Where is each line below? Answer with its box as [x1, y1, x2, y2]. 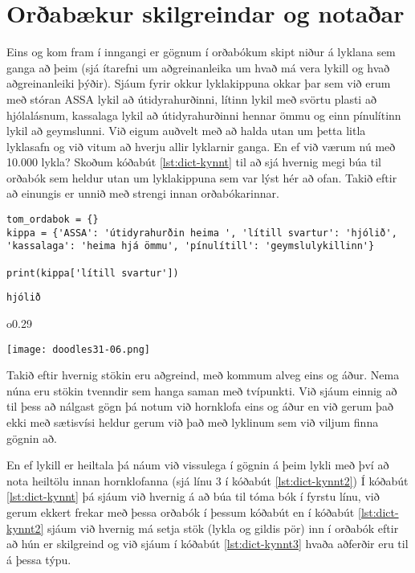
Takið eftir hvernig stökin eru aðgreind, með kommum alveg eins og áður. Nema [6, 366, 400, 383]
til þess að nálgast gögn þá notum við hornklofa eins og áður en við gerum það [6, 398, 393, 415]
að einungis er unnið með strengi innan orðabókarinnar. [6, 185, 279, 202]
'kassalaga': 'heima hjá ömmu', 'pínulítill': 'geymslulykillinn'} [6, 240, 375, 252]
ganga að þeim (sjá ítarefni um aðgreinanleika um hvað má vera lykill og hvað [6, 59, 390, 76]
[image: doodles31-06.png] [6, 343, 150, 355]
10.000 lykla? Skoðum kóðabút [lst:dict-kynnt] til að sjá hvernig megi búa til [6, 153, 381, 170]
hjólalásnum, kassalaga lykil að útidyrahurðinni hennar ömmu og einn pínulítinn [6, 106, 401, 123]
